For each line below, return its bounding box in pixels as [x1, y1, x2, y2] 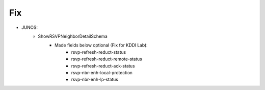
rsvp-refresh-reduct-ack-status [71, 63, 135, 68]
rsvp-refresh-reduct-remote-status [71, 56, 142, 62]
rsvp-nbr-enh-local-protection [71, 69, 132, 75]
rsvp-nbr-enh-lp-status [71, 76, 119, 83]
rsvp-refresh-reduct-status [71, 49, 126, 55]
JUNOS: [21, 24, 38, 30]
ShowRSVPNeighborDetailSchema [38, 33, 107, 39]
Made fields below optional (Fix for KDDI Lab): [54, 42, 148, 48]
